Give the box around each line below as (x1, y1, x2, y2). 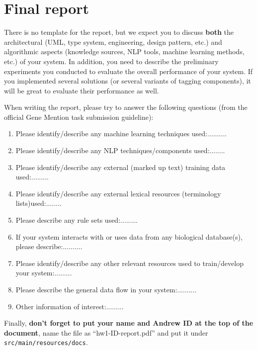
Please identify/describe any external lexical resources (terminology (15, 188, 221, 198)
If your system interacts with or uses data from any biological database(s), (15, 231, 243, 242)
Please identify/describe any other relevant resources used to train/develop (15, 258, 244, 268)
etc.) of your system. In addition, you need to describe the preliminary (4, 56, 219, 66)
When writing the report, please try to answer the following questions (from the (4, 102, 248, 112)
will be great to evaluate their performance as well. (4, 85, 159, 95)
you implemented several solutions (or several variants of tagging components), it (4, 76, 251, 86)
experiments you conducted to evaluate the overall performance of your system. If (4, 66, 253, 76)
